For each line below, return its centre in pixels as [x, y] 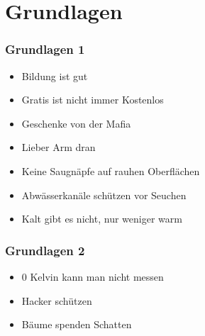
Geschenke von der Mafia [76, 123]
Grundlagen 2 [45, 250]
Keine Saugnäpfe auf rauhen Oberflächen [111, 170]
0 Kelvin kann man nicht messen [93, 276]
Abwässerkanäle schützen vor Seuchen [104, 195]
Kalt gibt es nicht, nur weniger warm [102, 219]
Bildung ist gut [55, 75]
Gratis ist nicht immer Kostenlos [93, 100]
